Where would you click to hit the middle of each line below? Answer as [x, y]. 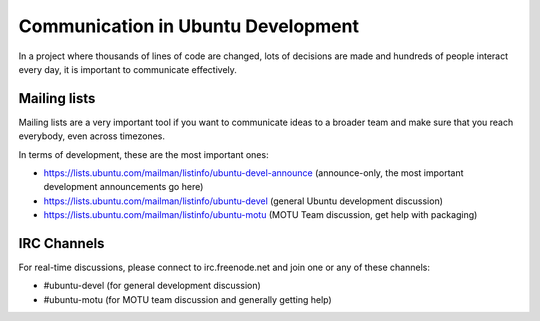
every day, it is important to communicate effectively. [127, 69]
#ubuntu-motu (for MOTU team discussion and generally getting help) [187, 299]
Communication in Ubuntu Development [189, 26]
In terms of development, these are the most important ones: [143, 154]
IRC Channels [61, 243]
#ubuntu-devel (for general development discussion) [152, 286]
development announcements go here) [123, 187]
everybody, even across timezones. [91, 136]
